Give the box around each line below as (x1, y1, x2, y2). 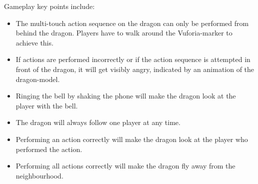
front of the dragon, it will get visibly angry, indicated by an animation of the (15, 63, 254, 74)
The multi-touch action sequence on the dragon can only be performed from (15, 17, 249, 28)
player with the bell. (15, 100, 78, 110)
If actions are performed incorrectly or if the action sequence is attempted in (15, 54, 250, 64)
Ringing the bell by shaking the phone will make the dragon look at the (15, 90, 236, 101)
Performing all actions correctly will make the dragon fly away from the (15, 160, 235, 171)
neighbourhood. (15, 170, 63, 180)
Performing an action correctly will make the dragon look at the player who (15, 133, 248, 144)
